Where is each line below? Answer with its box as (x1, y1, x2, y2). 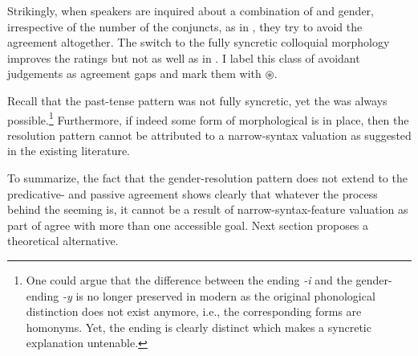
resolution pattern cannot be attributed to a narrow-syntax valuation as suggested (7, 126, 412, 143)
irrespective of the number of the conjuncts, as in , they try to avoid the (7, 18, 363, 35)
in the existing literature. (7, 142, 131, 159)
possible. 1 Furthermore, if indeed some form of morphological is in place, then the (7, 108, 409, 128)
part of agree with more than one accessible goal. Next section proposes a (7, 216, 369, 233)
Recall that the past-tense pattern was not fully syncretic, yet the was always (7, 92, 388, 108)
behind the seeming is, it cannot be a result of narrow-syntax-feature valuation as (7, 201, 408, 218)
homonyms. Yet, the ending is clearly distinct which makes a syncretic (26, 318, 371, 335)
